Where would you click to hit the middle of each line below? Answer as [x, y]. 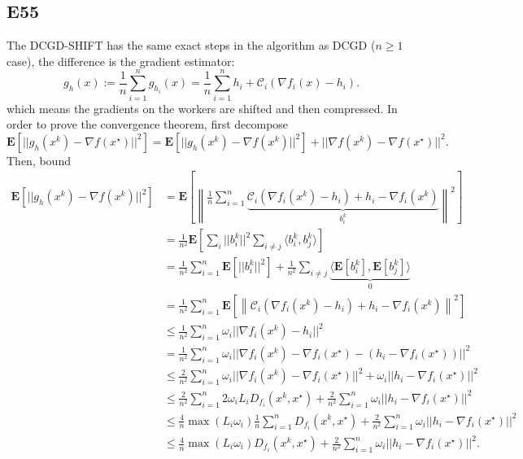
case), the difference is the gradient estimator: [121, 61]
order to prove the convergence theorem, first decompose [148, 124]
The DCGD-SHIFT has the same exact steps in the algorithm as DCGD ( [191, 45]
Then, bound [39, 160]
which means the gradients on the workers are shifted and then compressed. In [202, 108]
